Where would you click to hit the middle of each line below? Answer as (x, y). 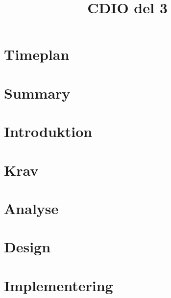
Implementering (59, 285)
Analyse (31, 208)
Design (27, 247)
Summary (37, 93)
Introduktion (48, 131)
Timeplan (37, 54)
